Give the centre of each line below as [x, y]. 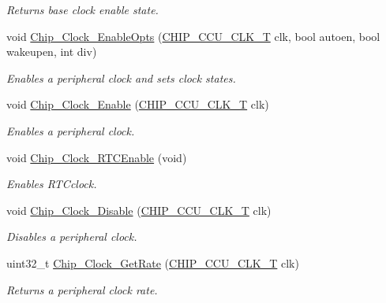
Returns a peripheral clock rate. [82, 289]
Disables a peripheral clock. [72, 236]
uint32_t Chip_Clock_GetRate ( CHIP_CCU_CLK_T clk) [153, 262]
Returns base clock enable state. [82, 9]
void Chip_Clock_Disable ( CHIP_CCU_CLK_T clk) [139, 210]
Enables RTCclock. [52, 184]
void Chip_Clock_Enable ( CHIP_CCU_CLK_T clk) [138, 104]
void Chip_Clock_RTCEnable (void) [97, 157]
